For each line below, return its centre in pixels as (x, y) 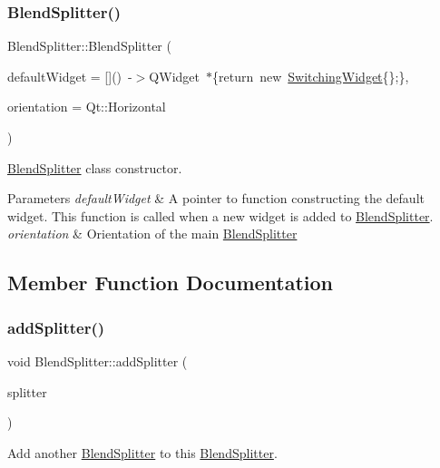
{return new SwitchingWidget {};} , (310, 76)
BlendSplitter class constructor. (95, 167)
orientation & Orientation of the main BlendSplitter (152, 234)
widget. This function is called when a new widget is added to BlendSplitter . (220, 215)
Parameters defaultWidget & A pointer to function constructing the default (216, 198)
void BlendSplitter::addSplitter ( (98, 361)
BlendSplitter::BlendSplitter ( (89, 46)
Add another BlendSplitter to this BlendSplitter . (142, 452)
